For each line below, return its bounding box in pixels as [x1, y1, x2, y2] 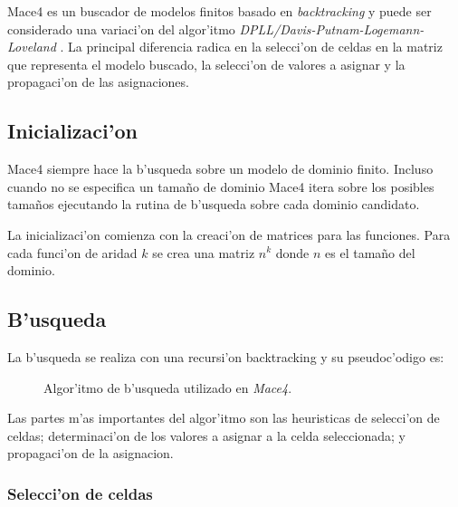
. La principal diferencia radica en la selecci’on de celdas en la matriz [60, 37, 443, 56]
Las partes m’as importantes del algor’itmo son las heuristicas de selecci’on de [7, 408, 440, 427]
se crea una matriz [152, 243, 255, 262]
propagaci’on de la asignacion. [7, 444, 174, 463]
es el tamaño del [325, 243, 415, 262]
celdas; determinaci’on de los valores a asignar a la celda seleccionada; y [7, 426, 406, 445]
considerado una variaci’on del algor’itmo [7, 19, 235, 38]
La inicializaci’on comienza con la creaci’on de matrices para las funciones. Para [7, 225, 451, 244]
